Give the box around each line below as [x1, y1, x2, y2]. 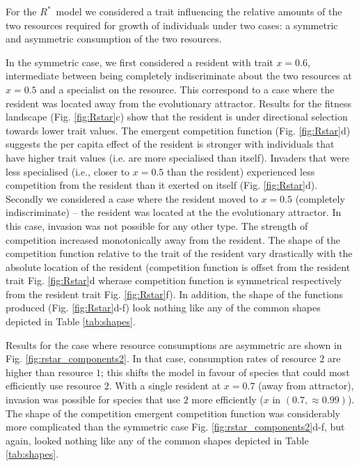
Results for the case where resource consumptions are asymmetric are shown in [6, 337, 342, 352]
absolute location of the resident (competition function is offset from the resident [6, 259, 351, 274]
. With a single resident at [109, 378, 221, 393]
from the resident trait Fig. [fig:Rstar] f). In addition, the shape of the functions [6, 286, 344, 301]
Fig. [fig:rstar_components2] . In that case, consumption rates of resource [6, 351, 317, 366]
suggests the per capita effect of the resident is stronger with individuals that [6, 137, 335, 151]
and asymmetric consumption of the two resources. [6, 31, 222, 46]
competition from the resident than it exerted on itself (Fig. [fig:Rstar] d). [6, 178, 318, 192]
